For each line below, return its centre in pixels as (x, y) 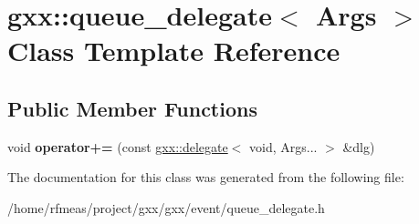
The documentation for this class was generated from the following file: (206, 177)
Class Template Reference (174, 51)
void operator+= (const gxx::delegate (118, 146)
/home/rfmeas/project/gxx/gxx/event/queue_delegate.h (166, 207)
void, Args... (283, 146)
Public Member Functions (132, 108)
